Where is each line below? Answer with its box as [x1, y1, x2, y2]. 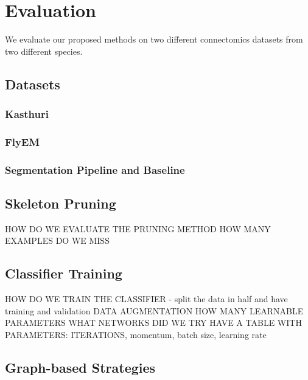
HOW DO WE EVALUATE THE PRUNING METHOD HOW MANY [5, 222, 271, 235]
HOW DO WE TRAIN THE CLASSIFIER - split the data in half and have [5, 292, 288, 305]
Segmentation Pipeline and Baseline [5, 162, 185, 177]
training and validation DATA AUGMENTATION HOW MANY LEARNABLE [5, 304, 304, 317]
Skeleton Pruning [5, 194, 116, 213]
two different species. [5, 44, 83, 57]
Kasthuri [5, 106, 49, 122]
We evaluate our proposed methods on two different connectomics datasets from [5, 33, 303, 46]
